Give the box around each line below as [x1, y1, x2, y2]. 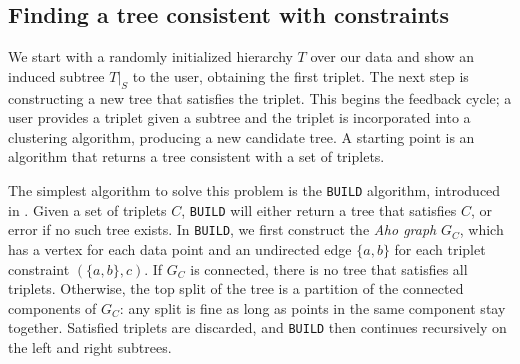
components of [8, 297, 97, 318]
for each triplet [394, 238, 486, 259]
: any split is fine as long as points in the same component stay [119, 297, 506, 318]
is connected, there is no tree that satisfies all [190, 258, 468, 279]
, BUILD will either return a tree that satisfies [181, 199, 457, 220]
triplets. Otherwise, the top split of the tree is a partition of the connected [8, 278, 464, 299]
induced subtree [8, 65, 105, 86]
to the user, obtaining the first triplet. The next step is [132, 65, 469, 86]
